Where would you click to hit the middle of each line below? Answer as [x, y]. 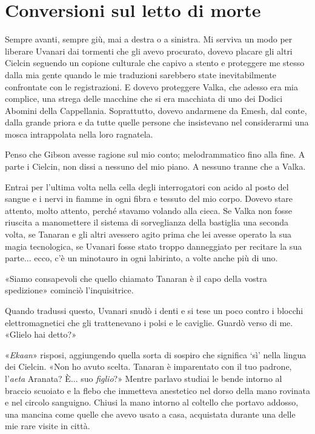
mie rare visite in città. [48, 426]
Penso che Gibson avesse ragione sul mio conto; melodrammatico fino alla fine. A [155, 154]
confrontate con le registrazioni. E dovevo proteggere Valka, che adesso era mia [152, 86]
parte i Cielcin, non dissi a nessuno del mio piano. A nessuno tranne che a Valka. [155, 166]
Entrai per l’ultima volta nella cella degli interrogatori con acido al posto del [147, 186]
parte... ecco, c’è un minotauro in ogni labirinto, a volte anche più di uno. [141, 258]
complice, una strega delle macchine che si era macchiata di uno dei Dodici [144, 98]
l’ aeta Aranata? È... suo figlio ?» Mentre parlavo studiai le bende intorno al [144, 378]
